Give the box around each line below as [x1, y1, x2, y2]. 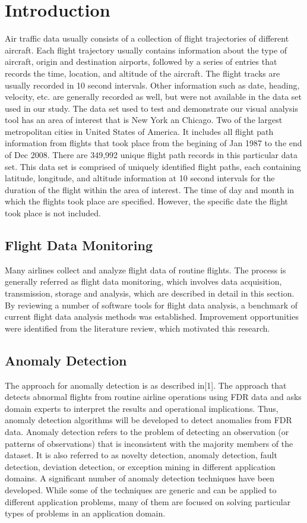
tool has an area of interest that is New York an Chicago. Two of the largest [5, 114, 283, 126]
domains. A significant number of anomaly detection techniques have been [5, 472, 275, 484]
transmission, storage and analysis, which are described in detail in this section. [5, 287, 295, 300]
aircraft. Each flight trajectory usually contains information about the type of [5, 43, 287, 56]
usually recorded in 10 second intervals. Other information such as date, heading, [5, 78, 300, 91]
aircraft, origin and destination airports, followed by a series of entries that [5, 55, 277, 68]
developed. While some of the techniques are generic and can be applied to [5, 483, 277, 496]
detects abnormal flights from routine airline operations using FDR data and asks [5, 390, 302, 403]
